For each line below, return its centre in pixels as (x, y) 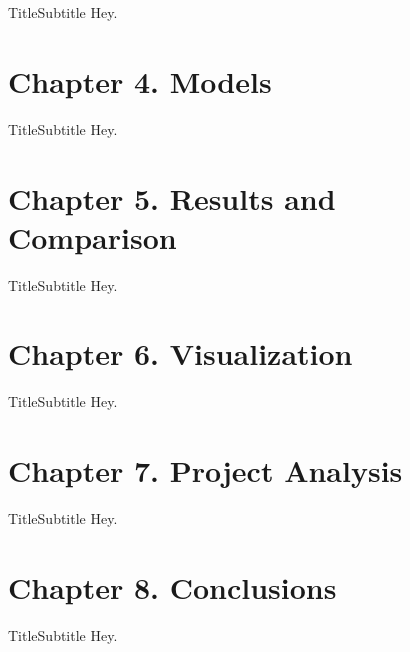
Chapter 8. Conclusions (172, 586)
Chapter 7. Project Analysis (205, 470)
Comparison (92, 236)
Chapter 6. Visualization (180, 353)
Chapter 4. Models (140, 80)
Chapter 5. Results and (172, 197)
